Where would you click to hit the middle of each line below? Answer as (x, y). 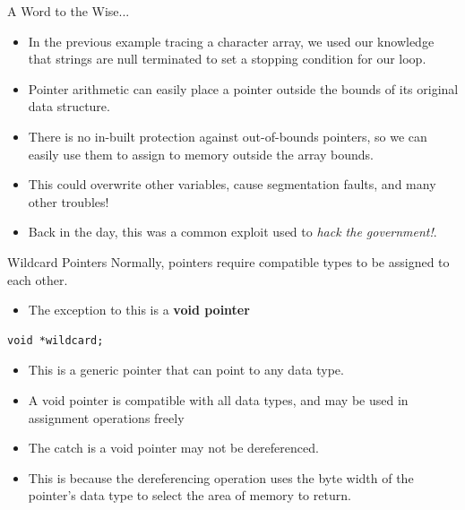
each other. (38, 279)
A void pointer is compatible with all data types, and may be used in (218, 399)
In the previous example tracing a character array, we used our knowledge (231, 41)
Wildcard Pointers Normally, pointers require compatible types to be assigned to (228, 261)
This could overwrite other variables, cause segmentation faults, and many (232, 184)
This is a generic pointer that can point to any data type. (186, 370)
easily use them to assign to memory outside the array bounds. (201, 154)
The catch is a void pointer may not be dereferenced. (173, 448)
